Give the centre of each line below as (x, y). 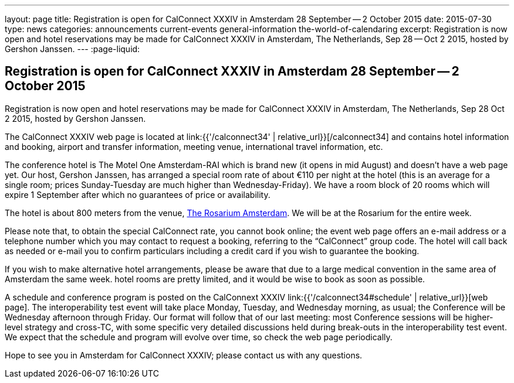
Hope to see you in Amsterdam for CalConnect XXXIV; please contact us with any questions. (184, 355)
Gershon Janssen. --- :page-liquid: (72, 49)
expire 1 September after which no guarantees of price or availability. (138, 194)
